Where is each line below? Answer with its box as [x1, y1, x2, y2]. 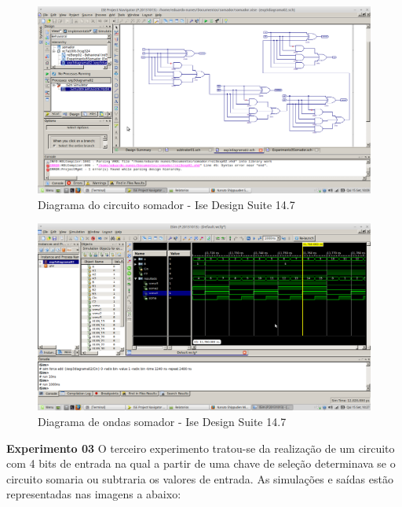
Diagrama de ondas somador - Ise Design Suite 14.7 [38, 413, 287, 429]
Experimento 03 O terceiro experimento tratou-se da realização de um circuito [6, 439, 395, 456]
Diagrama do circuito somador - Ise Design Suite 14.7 [38, 196, 295, 212]
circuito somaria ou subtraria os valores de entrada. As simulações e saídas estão [6, 470, 393, 487]
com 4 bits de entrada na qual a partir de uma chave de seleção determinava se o [6, 455, 396, 472]
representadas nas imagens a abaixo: [6, 486, 181, 502]
